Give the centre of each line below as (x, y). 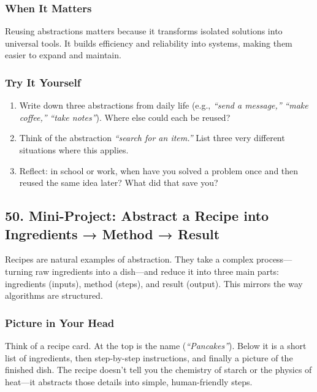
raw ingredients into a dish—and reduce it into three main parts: (157, 271)
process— (274, 259)
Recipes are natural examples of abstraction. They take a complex (129, 259)
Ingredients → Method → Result (113, 233)
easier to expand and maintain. (63, 55)
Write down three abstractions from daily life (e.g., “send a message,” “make (164, 105)
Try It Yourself (43, 82)
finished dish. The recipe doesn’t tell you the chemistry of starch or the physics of (158, 370)
